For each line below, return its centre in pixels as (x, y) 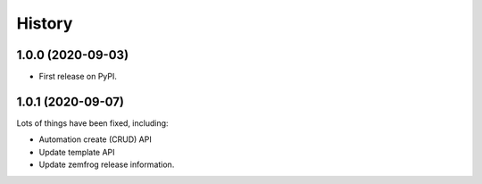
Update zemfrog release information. (107, 164)
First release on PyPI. (78, 77)
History (45, 23)
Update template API (77, 152)
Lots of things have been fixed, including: (92, 123)
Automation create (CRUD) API (95, 139)
